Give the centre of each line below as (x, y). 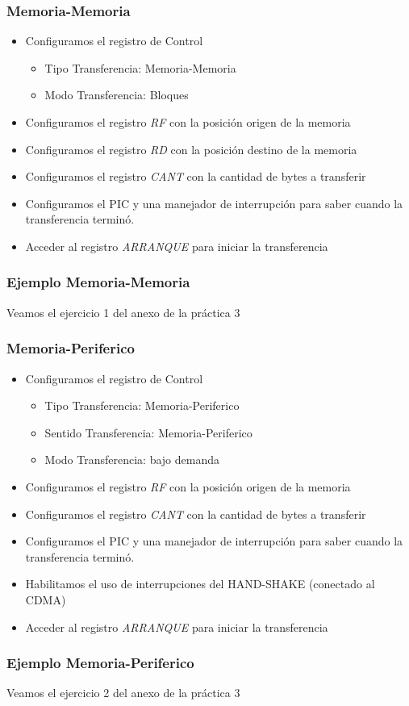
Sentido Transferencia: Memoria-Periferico (148, 432)
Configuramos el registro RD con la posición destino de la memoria (191, 149)
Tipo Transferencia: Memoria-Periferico (142, 405)
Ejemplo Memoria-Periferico (100, 663)
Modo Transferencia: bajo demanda (132, 460)
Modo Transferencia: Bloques (117, 95)
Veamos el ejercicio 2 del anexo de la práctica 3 (123, 693)
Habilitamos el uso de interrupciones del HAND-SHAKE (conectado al (200, 584)
